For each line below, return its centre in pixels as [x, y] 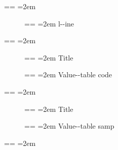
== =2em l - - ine [49, 23]
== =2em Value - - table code [68, 74]
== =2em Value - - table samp [69, 126]
